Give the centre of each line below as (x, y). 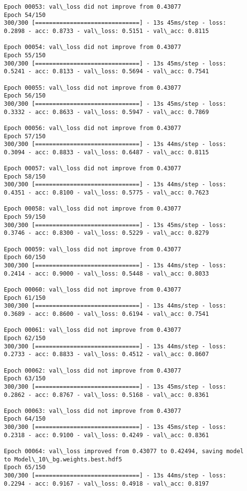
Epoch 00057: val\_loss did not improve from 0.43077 (93, 169)
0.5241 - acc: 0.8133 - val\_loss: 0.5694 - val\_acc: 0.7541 (107, 72)
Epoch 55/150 (25, 55)
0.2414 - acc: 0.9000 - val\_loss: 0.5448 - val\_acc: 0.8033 (107, 273)
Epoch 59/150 (25, 217)
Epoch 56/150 (25, 96)
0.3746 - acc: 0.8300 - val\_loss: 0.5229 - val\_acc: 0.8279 (107, 233)
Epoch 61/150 (25, 298)
